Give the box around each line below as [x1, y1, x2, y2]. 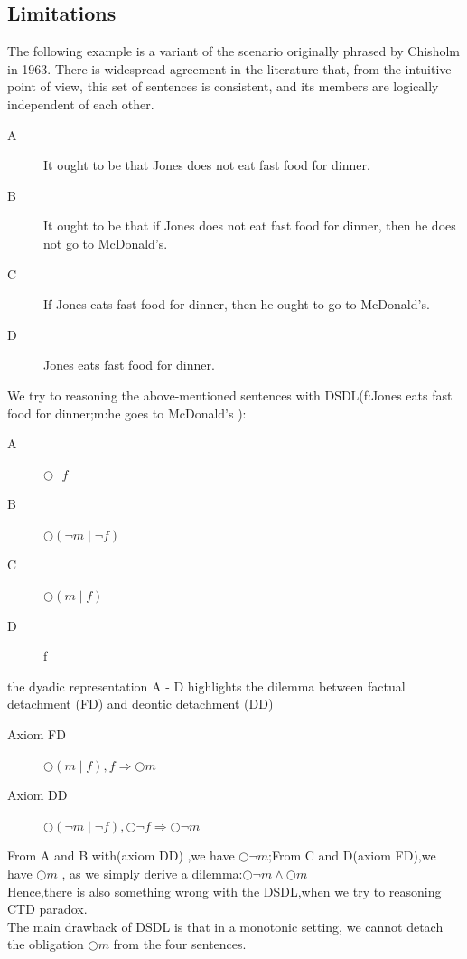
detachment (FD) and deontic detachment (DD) [7, 694, 274, 713]
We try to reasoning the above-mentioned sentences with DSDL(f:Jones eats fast [7, 385, 453, 404]
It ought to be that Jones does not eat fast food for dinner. [43, 155, 370, 174]
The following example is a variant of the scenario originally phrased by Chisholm [7, 42, 460, 61]
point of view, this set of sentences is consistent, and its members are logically [7, 77, 439, 96]
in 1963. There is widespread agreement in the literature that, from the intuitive [7, 59, 452, 78]
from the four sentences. [113, 935, 247, 954]
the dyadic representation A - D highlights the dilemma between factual [7, 676, 406, 695]
